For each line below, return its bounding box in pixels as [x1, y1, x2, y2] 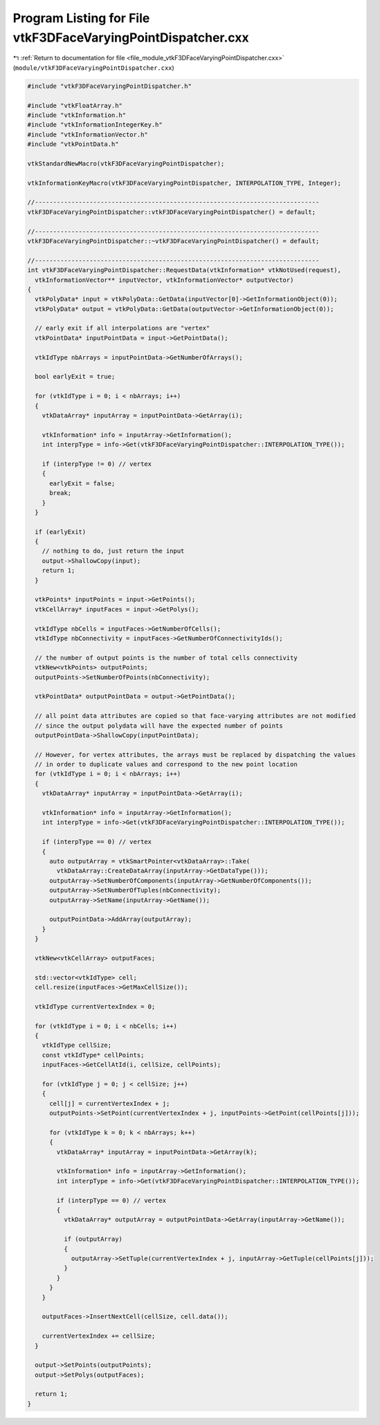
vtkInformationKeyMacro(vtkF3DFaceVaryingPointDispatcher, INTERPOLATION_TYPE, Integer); [27, 179, 342, 187]
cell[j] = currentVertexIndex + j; [49, 1100, 170, 1107]
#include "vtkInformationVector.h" [27, 130, 148, 138]
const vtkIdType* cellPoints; [42, 1051, 145, 1059]
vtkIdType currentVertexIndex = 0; [35, 1003, 156, 1010]
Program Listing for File [12, 10, 150, 26]
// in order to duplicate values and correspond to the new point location [35, 760, 298, 769]
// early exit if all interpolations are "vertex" [35, 324, 210, 332]
